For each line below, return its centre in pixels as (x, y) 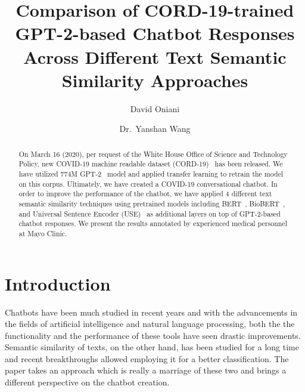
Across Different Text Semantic (155, 56)
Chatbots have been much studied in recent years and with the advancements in (151, 312)
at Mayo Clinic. (43, 233)
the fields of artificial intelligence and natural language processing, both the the (150, 324)
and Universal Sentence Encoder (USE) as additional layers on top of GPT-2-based (150, 213)
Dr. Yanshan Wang (155, 129)
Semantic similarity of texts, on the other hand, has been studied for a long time (152, 347)
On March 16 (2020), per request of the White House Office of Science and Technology (153, 154)
